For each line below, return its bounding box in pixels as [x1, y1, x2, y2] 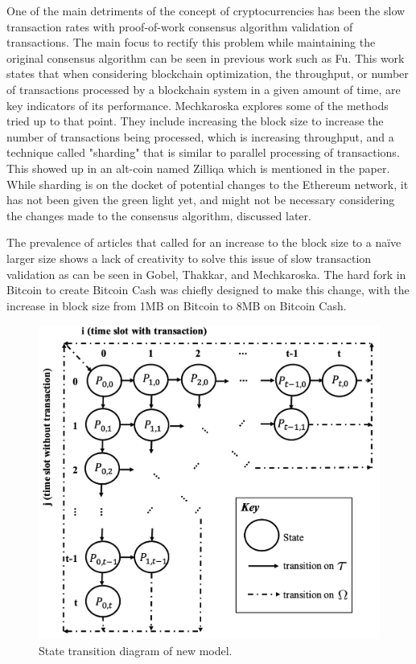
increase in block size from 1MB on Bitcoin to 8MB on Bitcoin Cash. [6, 297, 347, 314]
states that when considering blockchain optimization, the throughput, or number [6, 65, 409, 82]
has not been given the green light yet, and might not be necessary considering [6, 191, 395, 208]
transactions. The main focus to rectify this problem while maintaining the [6, 34, 376, 51]
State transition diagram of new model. [39, 641, 233, 658]
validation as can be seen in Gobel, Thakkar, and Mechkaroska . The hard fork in [6, 265, 406, 282]
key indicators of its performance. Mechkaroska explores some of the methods [6, 96, 389, 113]
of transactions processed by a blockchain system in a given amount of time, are [6, 80, 401, 97]
